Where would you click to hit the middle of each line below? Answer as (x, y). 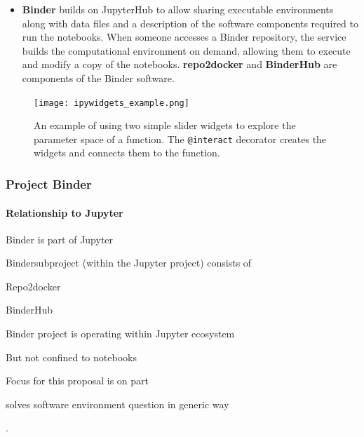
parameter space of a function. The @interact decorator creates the (180, 139)
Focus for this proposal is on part (77, 381)
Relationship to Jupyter (65, 212)
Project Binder (49, 183)
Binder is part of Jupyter (60, 239)
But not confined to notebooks (71, 357)
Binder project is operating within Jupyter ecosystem (120, 334)
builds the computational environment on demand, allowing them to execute (186, 50)
